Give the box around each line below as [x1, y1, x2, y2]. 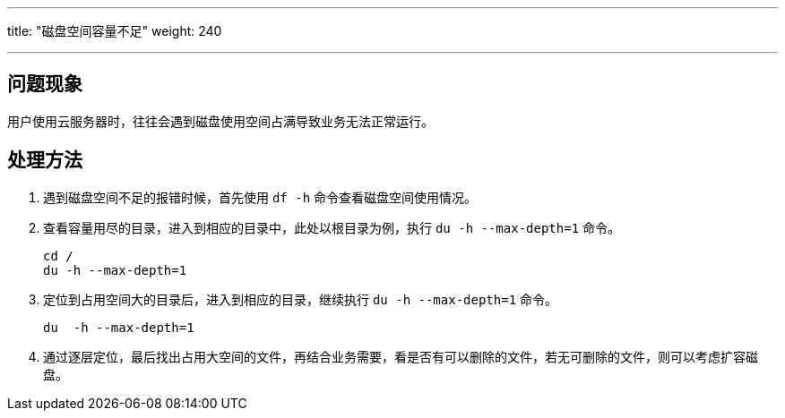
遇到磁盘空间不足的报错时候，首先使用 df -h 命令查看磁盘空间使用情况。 [43, 189, 478, 205]
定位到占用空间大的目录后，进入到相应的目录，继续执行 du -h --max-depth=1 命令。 [43, 291, 558, 307]
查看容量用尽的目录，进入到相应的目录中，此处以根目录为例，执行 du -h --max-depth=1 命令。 [43, 219, 621, 235]
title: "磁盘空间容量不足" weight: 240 [7, 23, 222, 38]
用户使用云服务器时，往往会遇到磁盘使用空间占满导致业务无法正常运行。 [7, 113, 434, 129]
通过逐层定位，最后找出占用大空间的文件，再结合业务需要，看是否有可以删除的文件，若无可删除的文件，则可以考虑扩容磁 [43, 348, 758, 364]
